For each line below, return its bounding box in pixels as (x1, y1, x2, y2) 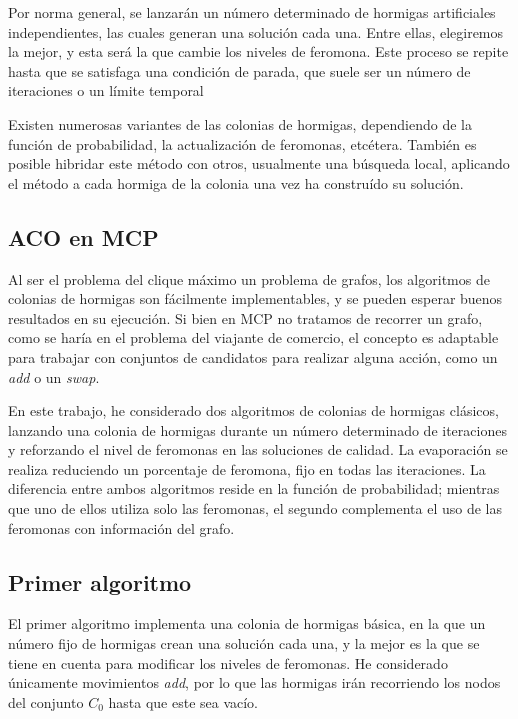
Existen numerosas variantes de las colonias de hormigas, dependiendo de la (8, 113, 473, 134)
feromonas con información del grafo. (8, 517, 235, 538)
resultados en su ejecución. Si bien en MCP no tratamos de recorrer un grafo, (8, 307, 483, 328)
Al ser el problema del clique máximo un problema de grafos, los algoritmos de (8, 268, 490, 289)
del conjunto (8, 691, 84, 712)
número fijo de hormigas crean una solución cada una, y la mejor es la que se (8, 633, 480, 654)
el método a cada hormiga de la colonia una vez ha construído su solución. (8, 172, 464, 193)
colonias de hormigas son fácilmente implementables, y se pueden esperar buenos (8, 288, 503, 309)
